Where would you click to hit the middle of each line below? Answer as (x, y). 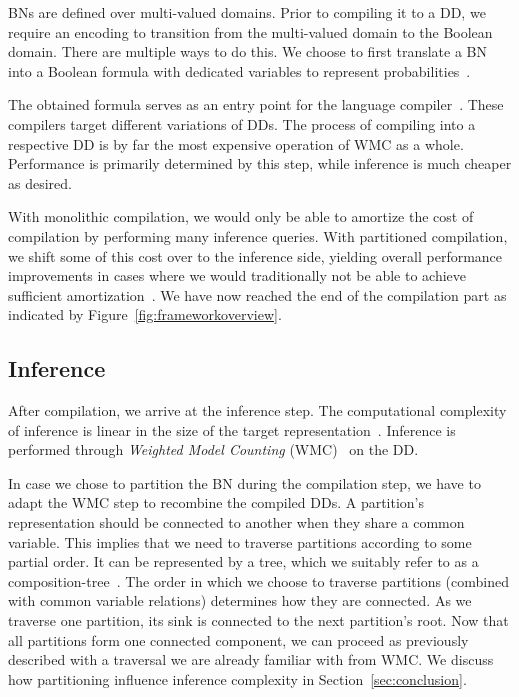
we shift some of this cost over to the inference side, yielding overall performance (255, 255)
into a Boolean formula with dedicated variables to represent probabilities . (239, 70)
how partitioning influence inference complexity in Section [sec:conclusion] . (237, 678)
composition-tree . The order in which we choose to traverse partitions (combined (259, 580)
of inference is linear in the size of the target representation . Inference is (232, 429)
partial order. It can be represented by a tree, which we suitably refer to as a (243, 561)
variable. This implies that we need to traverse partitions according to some (240, 541)
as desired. (40, 182)
